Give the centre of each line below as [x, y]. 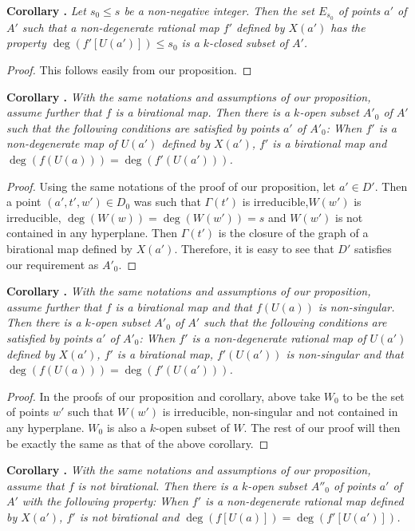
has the [348, 27]
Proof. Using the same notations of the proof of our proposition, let [171, 186]
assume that [36, 485]
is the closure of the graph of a [293, 233]
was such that [167, 202]
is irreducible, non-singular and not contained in [280, 412]
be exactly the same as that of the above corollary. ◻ [138, 443]
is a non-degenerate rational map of [279, 337]
